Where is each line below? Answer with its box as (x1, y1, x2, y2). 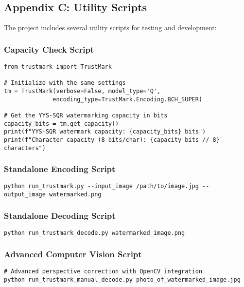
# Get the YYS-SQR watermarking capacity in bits (4, 112, 168, 119)
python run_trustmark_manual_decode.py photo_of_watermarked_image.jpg (4, 276, 241, 283)
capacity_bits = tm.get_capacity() (4, 120, 119, 127)
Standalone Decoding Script (4, 209, 116, 221)
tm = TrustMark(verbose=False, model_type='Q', (4, 87, 161, 95)
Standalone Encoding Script (4, 163, 116, 175)
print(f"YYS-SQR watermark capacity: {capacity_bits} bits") (4, 128, 206, 135)
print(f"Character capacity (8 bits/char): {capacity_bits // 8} (4, 136, 220, 143)
